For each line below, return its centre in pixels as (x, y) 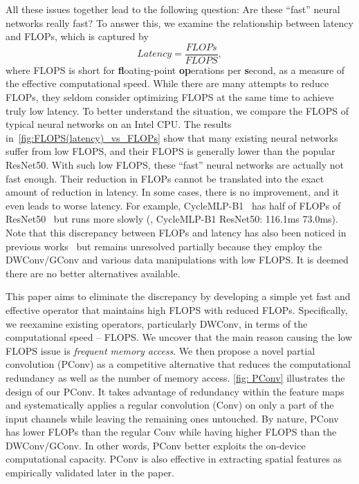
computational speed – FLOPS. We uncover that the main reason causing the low (179, 337)
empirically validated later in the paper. (90, 473)
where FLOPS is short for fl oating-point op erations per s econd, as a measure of (175, 69)
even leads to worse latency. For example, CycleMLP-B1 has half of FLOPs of (173, 205)
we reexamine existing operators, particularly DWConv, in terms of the (157, 323)
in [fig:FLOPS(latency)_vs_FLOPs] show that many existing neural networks (172, 137)
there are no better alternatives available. (93, 273)
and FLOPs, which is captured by (77, 36)
